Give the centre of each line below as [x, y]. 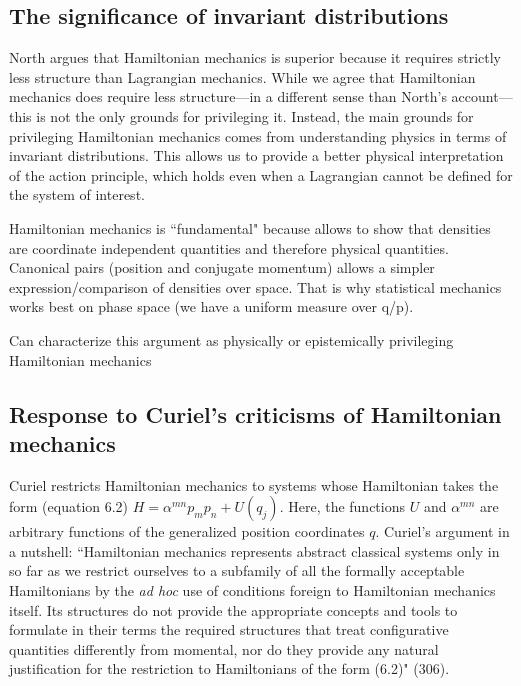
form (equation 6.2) [69, 506]
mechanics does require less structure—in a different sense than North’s [228, 96]
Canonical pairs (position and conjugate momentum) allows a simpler [222, 267]
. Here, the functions [342, 506]
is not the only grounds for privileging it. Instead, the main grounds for [255, 115]
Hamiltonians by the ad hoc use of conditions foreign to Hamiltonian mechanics [252, 590]
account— [482, 96]
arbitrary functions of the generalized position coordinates [187, 531]
